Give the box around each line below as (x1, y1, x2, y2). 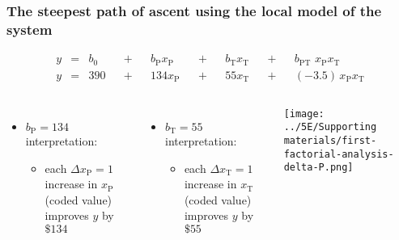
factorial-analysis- (283, 148, 394, 160)
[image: (283, 107, 325, 120)
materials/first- (283, 134, 377, 146)
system (6, 19, 53, 39)
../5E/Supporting (283, 121, 377, 133)
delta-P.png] (283, 162, 354, 174)
